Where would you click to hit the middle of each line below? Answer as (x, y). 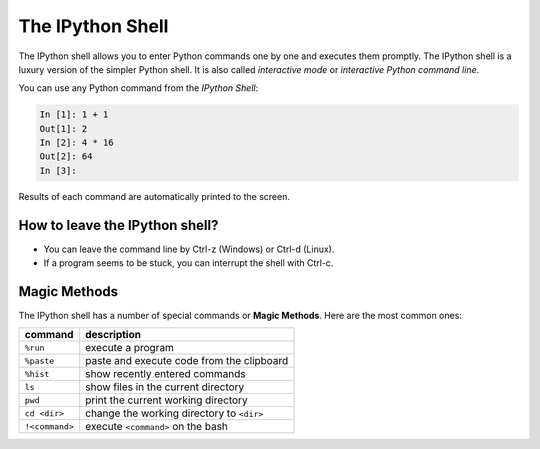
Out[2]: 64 (66, 156)
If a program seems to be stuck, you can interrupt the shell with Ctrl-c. (188, 263)
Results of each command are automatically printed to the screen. (154, 196)
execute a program (130, 348)
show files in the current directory (165, 387)
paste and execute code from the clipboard (187, 361)
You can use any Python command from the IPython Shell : (138, 88)
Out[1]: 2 (63, 128)
